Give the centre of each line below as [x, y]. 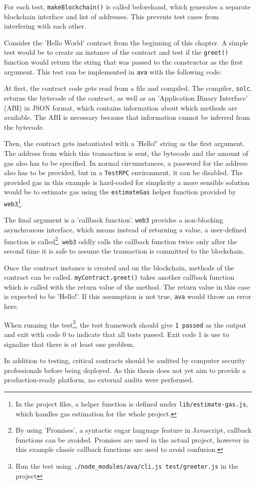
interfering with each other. [45, 26]
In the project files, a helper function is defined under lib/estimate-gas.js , [132, 403]
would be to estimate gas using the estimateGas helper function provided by [120, 192]
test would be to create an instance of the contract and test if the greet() [116, 52]
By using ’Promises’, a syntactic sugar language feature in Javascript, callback [133, 430]
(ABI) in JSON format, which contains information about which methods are [121, 107]
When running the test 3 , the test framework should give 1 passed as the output [125, 324]
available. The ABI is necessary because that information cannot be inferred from [127, 117]
